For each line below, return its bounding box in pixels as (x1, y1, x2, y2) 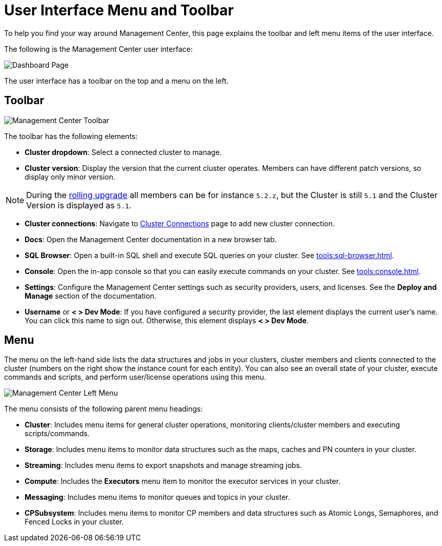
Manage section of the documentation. (25, 291, 156, 300)
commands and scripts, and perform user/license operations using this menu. (4, 373, 266, 382)
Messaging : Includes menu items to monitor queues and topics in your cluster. (25, 493, 290, 502)
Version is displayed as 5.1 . (26, 200, 132, 210)
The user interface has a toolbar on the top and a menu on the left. (4, 76, 229, 85)
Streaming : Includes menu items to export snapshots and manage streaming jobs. (25, 461, 302, 470)
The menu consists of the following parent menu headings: (4, 404, 203, 414)
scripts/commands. (25, 429, 90, 438)
